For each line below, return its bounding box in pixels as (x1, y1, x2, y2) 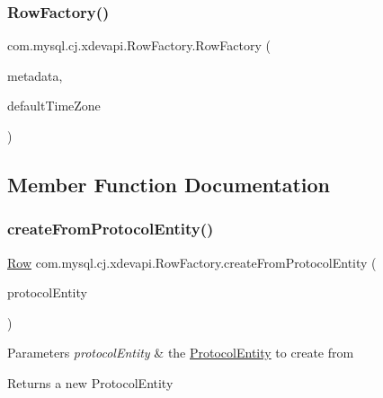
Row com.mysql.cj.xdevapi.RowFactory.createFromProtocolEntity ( (7, 252, 377, 271)
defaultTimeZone (7, 96, 101, 115)
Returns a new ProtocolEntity (7, 373, 174, 392)
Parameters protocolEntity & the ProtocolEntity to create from (7, 343, 354, 362)
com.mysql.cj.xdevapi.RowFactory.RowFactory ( (7, 36, 272, 55)
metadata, (7, 66, 63, 84)
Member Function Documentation (7, 170, 331, 198)
